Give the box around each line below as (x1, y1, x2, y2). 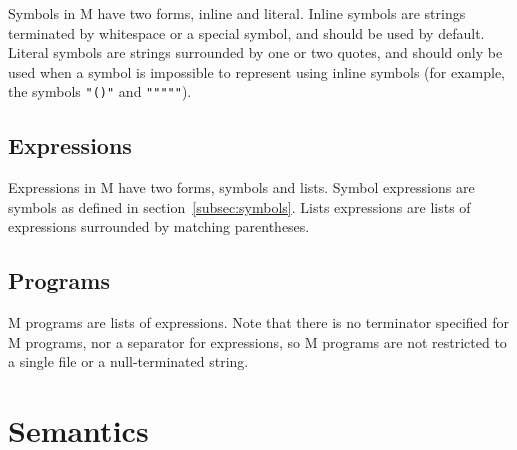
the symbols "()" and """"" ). (8, 81, 192, 102)
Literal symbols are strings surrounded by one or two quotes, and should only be (8, 42, 503, 63)
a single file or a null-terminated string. (8, 351, 249, 372)
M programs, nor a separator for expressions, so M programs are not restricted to (8, 331, 507, 352)
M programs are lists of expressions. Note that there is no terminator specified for (8, 312, 510, 333)
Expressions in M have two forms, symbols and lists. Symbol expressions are (8, 177, 475, 198)
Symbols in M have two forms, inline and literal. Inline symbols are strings (8, 3, 466, 23)
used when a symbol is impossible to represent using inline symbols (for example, (8, 61, 506, 82)
